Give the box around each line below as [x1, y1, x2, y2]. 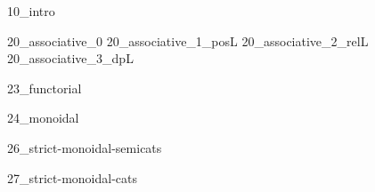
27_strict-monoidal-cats [7, 168, 138, 187]
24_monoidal [7, 108, 79, 127]
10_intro [7, 2, 55, 20]
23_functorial [7, 78, 82, 97]
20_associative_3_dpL [7, 49, 134, 68]
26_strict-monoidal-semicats [7, 138, 162, 156]
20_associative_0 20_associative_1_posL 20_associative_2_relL [7, 31, 369, 50]
